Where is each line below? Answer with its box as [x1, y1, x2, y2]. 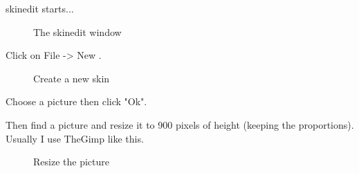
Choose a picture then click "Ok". [6, 94, 147, 109]
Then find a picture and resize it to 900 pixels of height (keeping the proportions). [6, 117, 354, 131]
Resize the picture [33, 154, 109, 169]
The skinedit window [33, 24, 122, 39]
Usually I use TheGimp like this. [6, 131, 144, 145]
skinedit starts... [6, 1, 74, 15]
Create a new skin [33, 71, 110, 85]
